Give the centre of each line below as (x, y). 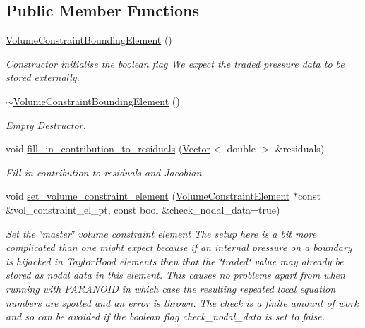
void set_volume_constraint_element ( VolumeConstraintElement (148, 196)
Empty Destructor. (46, 124)
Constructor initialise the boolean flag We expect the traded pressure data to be (175, 63)
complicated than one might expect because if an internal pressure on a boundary (179, 247)
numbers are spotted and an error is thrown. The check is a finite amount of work (182, 302)
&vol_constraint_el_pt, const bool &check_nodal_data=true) (143, 209)
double (241, 148)
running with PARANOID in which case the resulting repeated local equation (171, 288)
